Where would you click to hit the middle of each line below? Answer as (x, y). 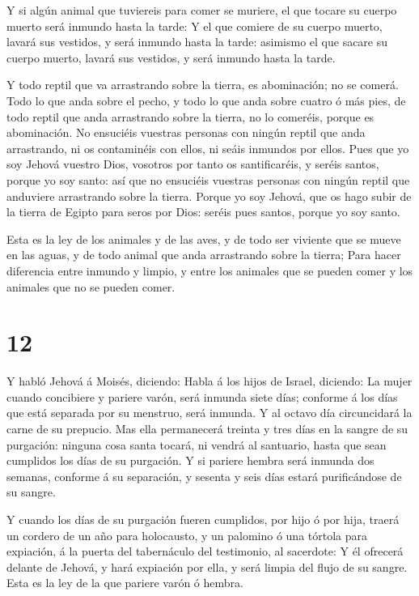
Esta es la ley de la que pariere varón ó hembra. (125, 583)
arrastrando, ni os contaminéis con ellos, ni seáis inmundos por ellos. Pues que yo (208, 148)
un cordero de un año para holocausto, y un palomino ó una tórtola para (187, 535)
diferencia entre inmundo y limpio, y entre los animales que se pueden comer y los (210, 270)
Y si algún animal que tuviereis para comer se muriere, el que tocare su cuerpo (202, 10)
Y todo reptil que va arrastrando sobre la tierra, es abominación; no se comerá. (203, 85)
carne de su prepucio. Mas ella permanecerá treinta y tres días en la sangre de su (207, 428)
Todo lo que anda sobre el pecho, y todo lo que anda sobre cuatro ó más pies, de (206, 100)
